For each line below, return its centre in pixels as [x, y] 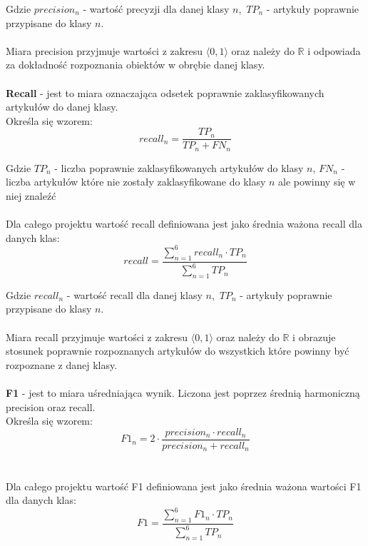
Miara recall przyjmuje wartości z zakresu [97, 337]
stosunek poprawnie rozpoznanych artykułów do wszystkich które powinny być [178, 351]
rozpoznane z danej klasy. [62, 364]
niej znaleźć [31, 196]
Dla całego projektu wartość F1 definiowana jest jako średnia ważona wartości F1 [184, 486]
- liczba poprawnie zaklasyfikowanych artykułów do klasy [179, 167]
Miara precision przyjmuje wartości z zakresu [104, 50]
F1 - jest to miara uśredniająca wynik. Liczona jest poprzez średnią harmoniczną [183, 393]
